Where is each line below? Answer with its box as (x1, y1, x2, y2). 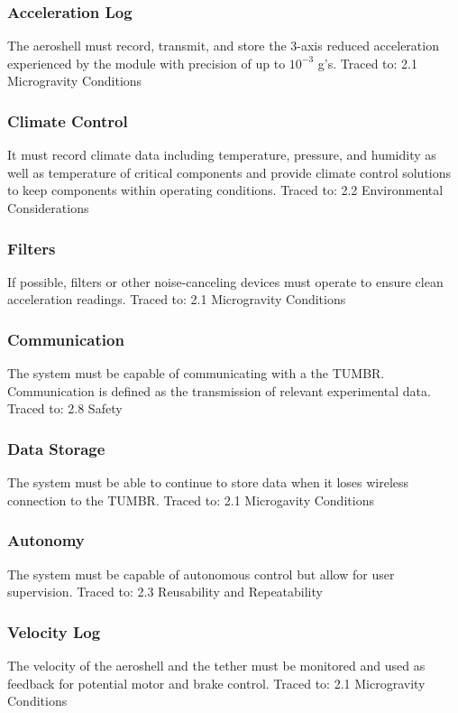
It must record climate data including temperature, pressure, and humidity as (7, 145, 436, 164)
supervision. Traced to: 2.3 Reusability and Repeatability (7, 582, 323, 601)
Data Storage (7, 437, 105, 459)
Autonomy (7, 529, 85, 551)
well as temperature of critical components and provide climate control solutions (7, 162, 452, 181)
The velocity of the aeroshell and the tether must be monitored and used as (7, 656, 426, 675)
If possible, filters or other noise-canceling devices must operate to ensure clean (7, 272, 444, 291)
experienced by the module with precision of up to (7, 53, 286, 72)
